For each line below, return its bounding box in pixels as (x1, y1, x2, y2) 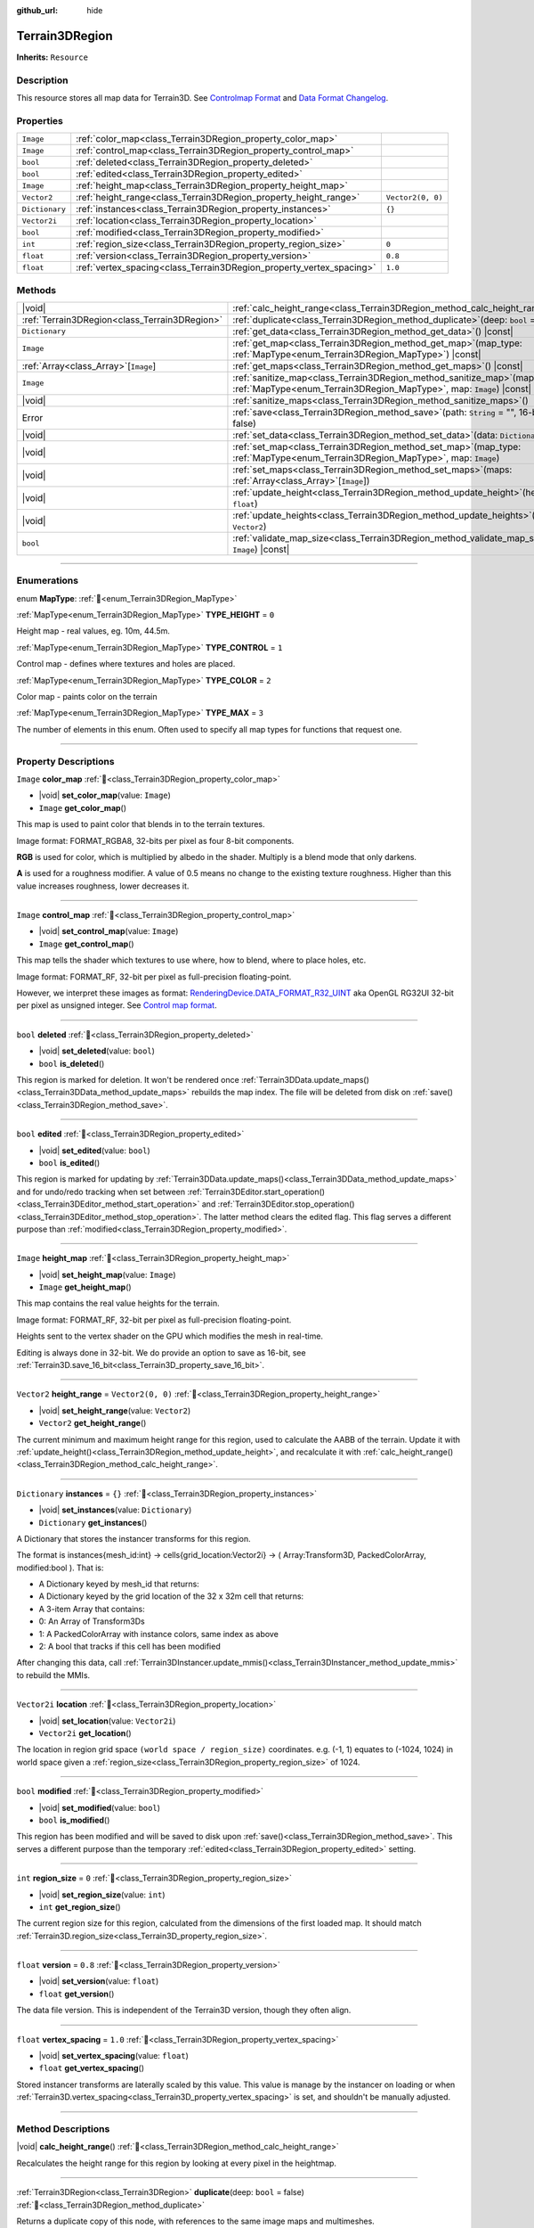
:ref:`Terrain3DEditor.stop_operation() (217, 1199, 355, 1209)
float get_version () (38, 1988, 115, 1999)
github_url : (16, 5, 58, 15)
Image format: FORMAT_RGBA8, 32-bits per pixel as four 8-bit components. (16, 835, 295, 846)
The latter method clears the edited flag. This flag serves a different (203, 1211, 451, 1222)
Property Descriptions (16, 755, 115, 767)
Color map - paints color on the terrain (16, 692, 158, 702)
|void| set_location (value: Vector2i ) (38, 1716, 176, 1726)
